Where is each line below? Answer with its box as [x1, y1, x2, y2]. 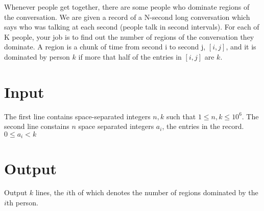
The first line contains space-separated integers [4, 111, 151, 121]
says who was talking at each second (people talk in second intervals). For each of [4, 21, 259, 32]
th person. [6, 197, 38, 208]
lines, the [35, 187, 64, 198]
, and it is [226, 41, 256, 52]
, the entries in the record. [162, 121, 244, 131]
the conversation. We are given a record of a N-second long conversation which [4, 11, 250, 22]
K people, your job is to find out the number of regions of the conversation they [4, 31, 254, 42]
